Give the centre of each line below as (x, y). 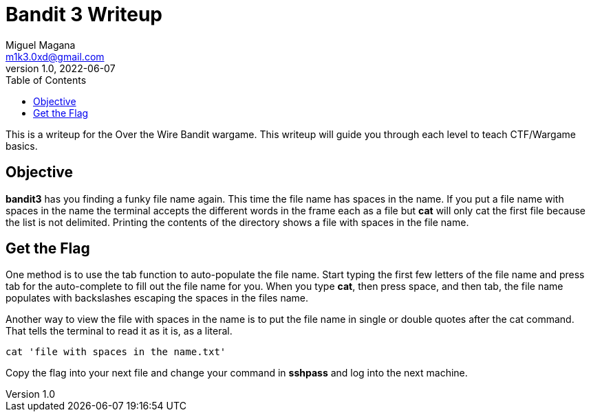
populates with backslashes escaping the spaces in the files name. (157, 298)
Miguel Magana (41, 45)
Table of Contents (46, 80)
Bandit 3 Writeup (84, 14)
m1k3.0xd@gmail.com (55, 56)
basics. (22, 146)
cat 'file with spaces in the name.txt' (116, 352)
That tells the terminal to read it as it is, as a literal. (119, 331)
